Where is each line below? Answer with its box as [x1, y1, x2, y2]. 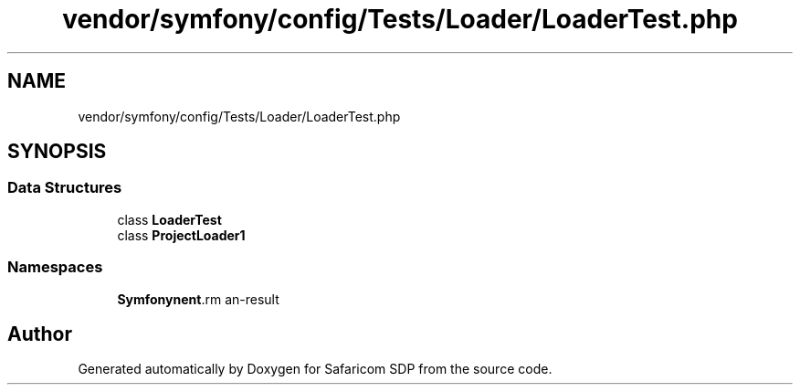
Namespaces [7, 258, 103, 277]
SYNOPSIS [7, 140, 107, 164]
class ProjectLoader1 [117, 227, 246, 243]
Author [7, 322, 72, 345]
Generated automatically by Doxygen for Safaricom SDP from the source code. [78, 361, 553, 377]
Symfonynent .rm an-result [117, 291, 279, 307]
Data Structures [7, 178, 122, 197]
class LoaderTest [117, 211, 222, 228]
